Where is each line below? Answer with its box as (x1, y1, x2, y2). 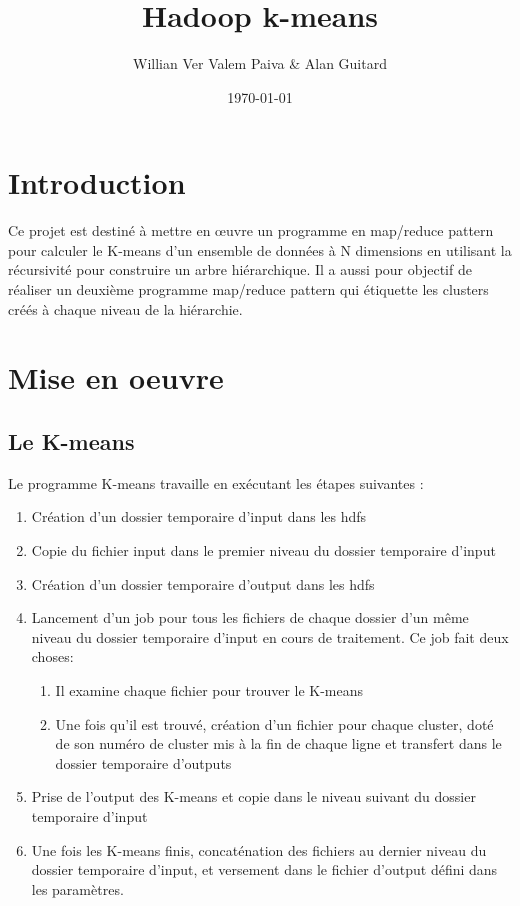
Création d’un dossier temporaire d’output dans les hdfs (31, 573, 375, 594)
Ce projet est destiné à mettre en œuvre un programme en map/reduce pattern (8, 220, 494, 241)
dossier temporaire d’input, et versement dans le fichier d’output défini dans (31, 859, 498, 880)
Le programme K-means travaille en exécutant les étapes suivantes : (8, 472, 424, 493)
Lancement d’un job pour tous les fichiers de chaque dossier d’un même (31, 607, 469, 628)
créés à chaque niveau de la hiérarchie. (8, 298, 243, 319)
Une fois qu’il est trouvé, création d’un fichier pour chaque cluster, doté (55, 713, 494, 734)
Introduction (8, 162, 186, 203)
